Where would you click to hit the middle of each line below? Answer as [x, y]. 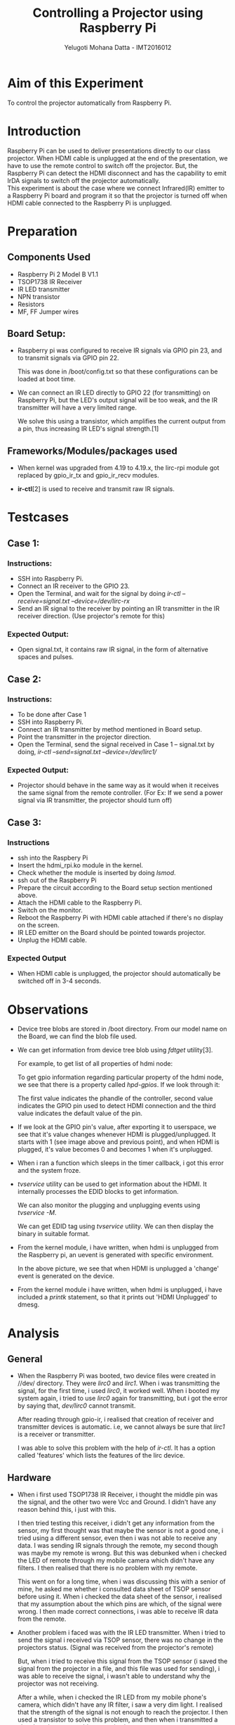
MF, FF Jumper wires [48, 312]
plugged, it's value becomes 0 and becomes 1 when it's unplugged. [115, 1150]
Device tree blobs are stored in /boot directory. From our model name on [122, 1029]
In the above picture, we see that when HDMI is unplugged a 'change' [118, 1268]
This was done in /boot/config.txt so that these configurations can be [117, 371]
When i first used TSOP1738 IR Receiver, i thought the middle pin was [117, 1495]
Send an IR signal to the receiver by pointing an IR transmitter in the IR [118, 609]
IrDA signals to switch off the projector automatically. [84, 180]
